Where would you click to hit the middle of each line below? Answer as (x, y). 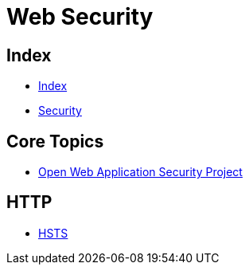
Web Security (80, 17)
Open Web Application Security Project (140, 172)
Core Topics (55, 141)
